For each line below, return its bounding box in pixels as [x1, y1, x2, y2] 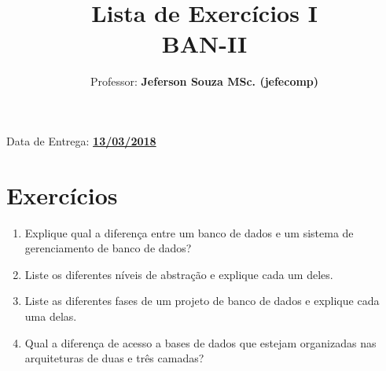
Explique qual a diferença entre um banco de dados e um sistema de [24, 224, 354, 241]
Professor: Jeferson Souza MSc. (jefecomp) [90, 73, 319, 90]
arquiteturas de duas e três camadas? [24, 350, 204, 366]
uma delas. [24, 308, 77, 324]
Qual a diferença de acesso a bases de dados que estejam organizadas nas [24, 334, 377, 351]
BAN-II [161, 28, 248, 60]
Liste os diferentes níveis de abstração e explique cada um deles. [24, 266, 333, 282]
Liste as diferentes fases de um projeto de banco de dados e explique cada [24, 292, 380, 309]
